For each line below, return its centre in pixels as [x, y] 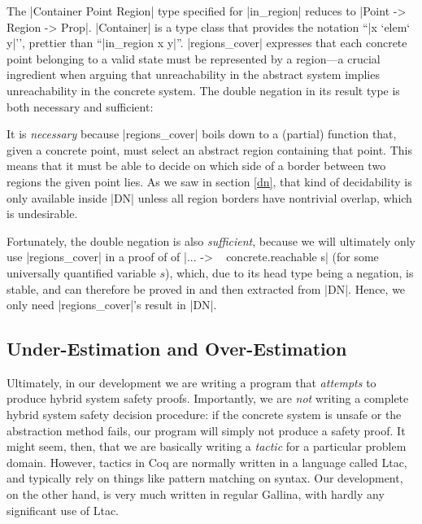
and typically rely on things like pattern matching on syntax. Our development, [205, 478]
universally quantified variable [81, 272]
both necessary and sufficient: [80, 106]
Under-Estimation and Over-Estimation [177, 349]
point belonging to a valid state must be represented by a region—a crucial [194, 58]
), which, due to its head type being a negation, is [289, 272]
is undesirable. [42, 214]
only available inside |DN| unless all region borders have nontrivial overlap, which [209, 197]
